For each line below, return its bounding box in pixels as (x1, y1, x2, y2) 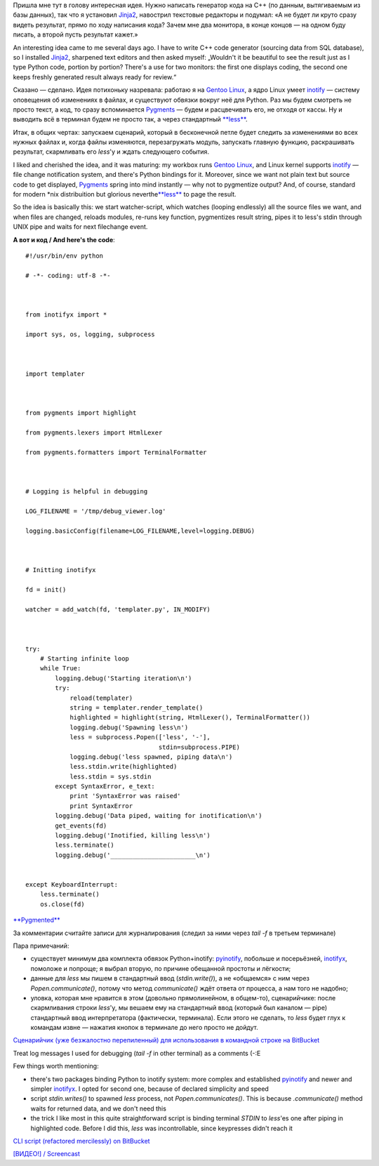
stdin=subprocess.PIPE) (158, 743, 240, 751)
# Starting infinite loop (39, 655, 130, 663)
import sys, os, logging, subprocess (25, 331, 156, 338)
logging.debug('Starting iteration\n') (55, 674, 192, 682)
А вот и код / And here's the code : (13, 235, 115, 244)
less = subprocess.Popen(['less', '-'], (69, 734, 211, 741)
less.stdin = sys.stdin (69, 772, 152, 781)
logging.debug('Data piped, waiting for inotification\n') (55, 811, 262, 820)
